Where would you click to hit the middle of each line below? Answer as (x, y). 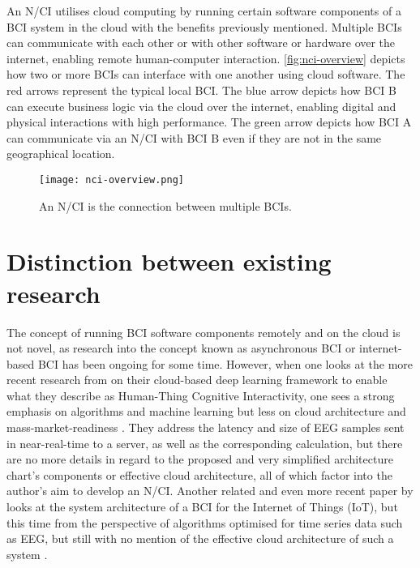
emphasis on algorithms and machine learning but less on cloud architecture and (206, 411)
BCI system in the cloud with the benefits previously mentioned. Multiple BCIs (204, 26)
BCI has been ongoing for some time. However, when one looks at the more (225, 363)
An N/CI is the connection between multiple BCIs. (165, 205)
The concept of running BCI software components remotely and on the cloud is (204, 332)
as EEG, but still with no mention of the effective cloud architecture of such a (200, 538)
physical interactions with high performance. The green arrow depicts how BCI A (209, 122)
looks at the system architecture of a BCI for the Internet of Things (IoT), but (202, 507)
